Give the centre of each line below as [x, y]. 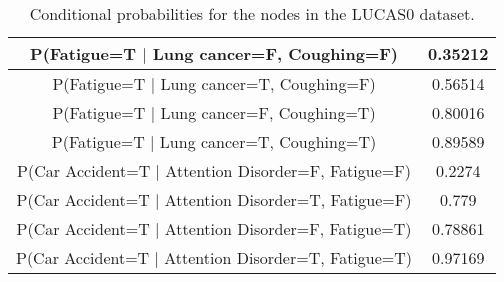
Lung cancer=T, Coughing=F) [268, 83]
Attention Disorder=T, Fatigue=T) [288, 257]
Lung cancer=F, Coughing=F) [275, 53]
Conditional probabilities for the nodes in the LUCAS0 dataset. [252, 13]
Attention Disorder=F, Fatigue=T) [288, 228]
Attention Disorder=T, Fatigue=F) [288, 199]
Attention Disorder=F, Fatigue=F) [288, 170]
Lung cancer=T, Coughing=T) [268, 141]
